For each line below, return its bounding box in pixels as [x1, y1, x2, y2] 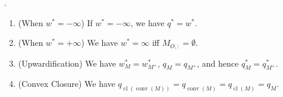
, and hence [197, 57, 239, 69]
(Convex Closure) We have [18, 77, 115, 90]
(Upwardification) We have [18, 57, 116, 69]
